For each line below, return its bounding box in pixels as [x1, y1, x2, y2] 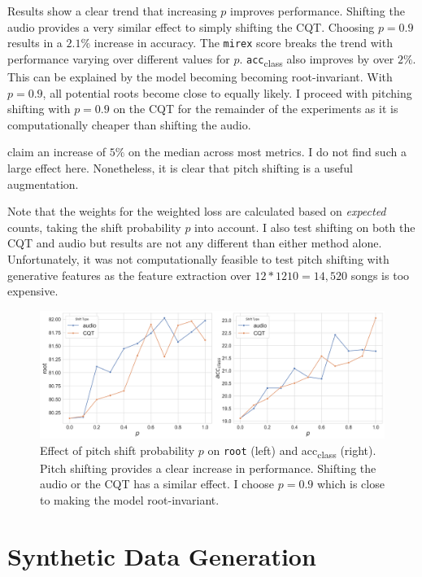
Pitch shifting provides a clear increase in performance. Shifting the [40, 459, 376, 476]
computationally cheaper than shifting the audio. [7, 116, 251, 133]
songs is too [350, 266, 410, 283]
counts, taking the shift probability [7, 218, 181, 235]
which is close [316, 475, 385, 492]
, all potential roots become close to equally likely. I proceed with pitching [42, 84, 412, 101]
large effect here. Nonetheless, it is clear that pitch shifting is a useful [7, 159, 353, 176]
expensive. [7, 282, 59, 299]
